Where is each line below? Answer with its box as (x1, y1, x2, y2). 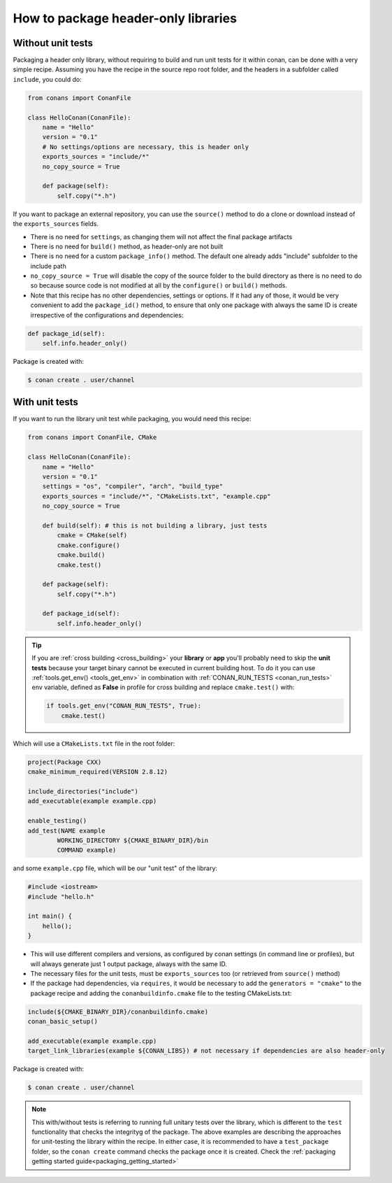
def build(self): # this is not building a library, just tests (42, 521, 268, 530)
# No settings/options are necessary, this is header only (42, 143, 249, 150)
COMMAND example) (57, 846, 117, 854)
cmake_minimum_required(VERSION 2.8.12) (27, 768, 168, 776)
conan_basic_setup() (27, 1018, 98, 1026)
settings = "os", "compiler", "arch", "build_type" (42, 483, 224, 490)
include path (30, 262, 66, 270)
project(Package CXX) (27, 758, 102, 766)
